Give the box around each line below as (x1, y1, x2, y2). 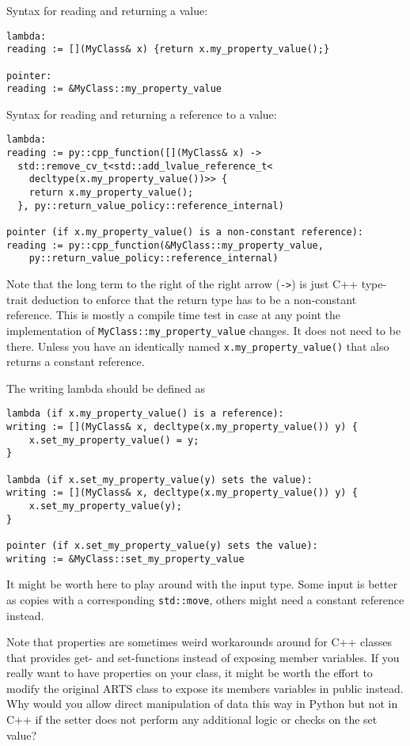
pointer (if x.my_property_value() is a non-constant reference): (6, 226, 364, 238)
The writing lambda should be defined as (6, 379, 206, 396)
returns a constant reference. (6, 353, 145, 370)
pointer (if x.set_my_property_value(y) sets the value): (6, 539, 318, 551)
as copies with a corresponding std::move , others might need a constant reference (6, 591, 404, 607)
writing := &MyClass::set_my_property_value (6, 553, 245, 565)
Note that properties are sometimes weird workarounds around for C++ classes (6, 634, 392, 650)
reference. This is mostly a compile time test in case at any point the (6, 306, 340, 323)
